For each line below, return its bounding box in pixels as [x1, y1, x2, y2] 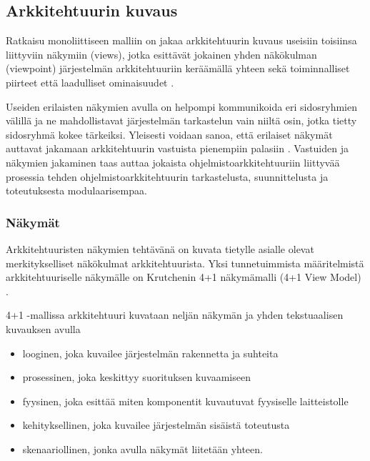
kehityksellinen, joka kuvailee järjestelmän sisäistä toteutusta [22, 417, 290, 432]
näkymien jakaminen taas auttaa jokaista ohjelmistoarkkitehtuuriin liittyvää [6, 154, 340, 169]
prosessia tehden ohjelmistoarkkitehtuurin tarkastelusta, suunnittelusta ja [6, 169, 329, 184]
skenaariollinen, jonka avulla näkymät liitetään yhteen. [22, 441, 263, 456]
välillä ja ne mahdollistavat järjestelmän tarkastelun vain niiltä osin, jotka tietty [6, 113, 357, 128]
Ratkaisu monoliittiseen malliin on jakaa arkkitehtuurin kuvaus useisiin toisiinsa [6, 33, 357, 48]
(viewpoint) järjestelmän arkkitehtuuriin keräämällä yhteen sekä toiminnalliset [6, 61, 350, 76]
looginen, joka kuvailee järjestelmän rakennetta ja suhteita [22, 345, 279, 360]
